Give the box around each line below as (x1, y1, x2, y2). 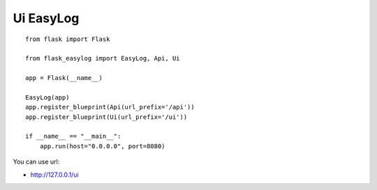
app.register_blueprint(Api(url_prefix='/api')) (25, 103, 195, 111)
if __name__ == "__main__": (25, 132, 121, 141)
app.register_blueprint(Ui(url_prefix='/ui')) (25, 113, 188, 121)
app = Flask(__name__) (25, 74, 103, 82)
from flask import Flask (25, 35, 110, 43)
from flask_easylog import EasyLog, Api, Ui (25, 54, 181, 63)
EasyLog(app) (25, 93, 70, 101)
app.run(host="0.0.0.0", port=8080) (39, 142, 165, 150)
